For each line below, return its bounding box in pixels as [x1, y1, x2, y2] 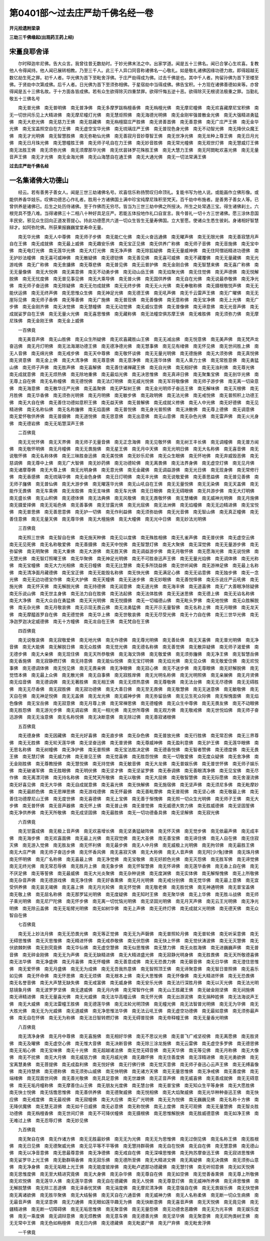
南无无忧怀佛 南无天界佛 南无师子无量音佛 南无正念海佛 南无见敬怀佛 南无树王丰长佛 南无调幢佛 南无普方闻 [17, 439, 259, 445]
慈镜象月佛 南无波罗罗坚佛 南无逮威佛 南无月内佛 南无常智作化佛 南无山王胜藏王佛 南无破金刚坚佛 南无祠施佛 [9, 986, 254, 992]
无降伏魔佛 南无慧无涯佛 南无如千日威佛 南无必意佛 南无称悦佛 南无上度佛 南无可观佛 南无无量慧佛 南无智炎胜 [9, 1103, 259, 1110]
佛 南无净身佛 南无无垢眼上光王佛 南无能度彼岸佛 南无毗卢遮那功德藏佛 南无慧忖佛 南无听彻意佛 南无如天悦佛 [9, 1164, 254, 1170]
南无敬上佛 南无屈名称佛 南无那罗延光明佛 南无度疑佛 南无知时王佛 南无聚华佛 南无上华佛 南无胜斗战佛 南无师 [9, 891, 259, 897]
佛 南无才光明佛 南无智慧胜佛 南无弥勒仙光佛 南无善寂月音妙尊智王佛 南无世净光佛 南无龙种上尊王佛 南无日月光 [9, 133, 259, 139]
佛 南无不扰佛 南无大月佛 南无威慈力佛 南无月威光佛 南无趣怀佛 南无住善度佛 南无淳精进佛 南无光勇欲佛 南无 [9, 1054, 259, 1060]
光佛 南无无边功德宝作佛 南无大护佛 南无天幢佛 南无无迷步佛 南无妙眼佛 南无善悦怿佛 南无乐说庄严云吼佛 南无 [9, 576, 259, 582]
